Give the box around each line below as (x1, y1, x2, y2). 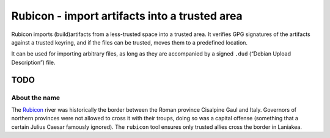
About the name (11, 93, 61, 102)
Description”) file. (11, 59, 56, 66)
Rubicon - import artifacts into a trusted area (11, 9, 243, 23)
